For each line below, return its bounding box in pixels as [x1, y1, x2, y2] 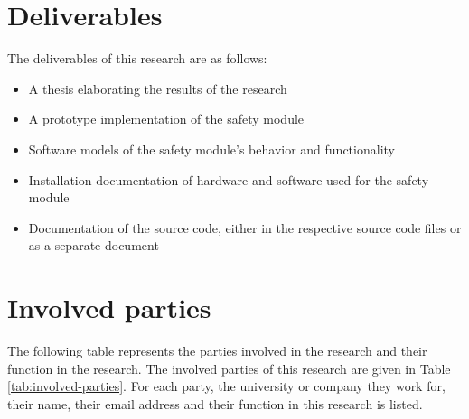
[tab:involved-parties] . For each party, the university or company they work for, [7, 377, 446, 396]
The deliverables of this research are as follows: [7, 49, 267, 68]
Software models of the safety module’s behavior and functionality [28, 139, 395, 158]
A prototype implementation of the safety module [28, 109, 305, 128]
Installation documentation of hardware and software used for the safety [28, 170, 429, 189]
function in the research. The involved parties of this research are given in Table [7, 358, 451, 377]
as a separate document [28, 236, 159, 255]
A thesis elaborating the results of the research [28, 79, 287, 98]
